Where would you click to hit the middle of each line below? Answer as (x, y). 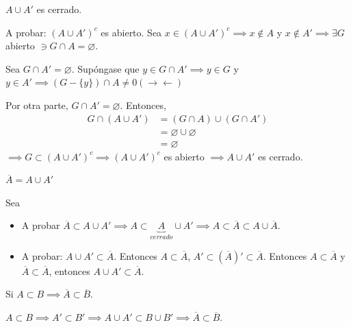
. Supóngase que (105, 68)
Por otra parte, (37, 105)
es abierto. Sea (131, 32)
